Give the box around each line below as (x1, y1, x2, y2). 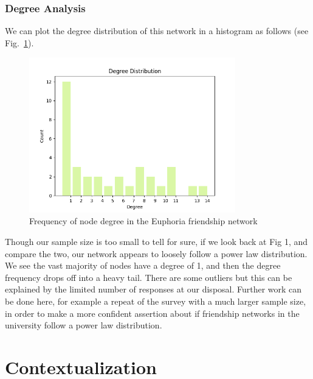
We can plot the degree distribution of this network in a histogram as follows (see (5, 24, 309, 37)
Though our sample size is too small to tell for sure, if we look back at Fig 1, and (5, 235, 308, 247)
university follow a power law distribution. (5, 319, 162, 331)
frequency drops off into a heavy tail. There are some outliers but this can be (5, 271, 292, 283)
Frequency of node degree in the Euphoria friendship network (29, 214, 258, 227)
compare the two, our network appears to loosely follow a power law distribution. (5, 247, 308, 260)
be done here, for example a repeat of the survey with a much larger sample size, (5, 294, 306, 307)
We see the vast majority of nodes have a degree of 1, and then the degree (5, 259, 281, 272)
